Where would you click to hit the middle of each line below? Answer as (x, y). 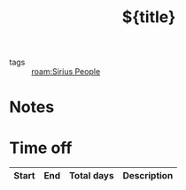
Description (148, 176)
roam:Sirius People (66, 72)
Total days (92, 176)
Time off (41, 148)
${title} (149, 17)
